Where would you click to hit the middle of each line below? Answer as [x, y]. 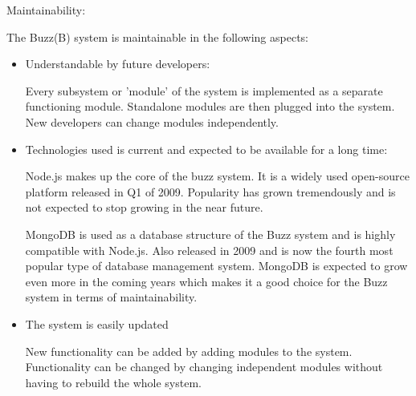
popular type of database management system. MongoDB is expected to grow [216, 266]
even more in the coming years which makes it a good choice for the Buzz [206, 281]
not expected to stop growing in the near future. [144, 207]
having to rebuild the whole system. [113, 382]
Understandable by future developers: [118, 64]
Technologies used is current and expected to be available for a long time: [206, 149]
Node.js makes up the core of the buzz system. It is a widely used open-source [217, 176]
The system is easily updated [97, 323]
